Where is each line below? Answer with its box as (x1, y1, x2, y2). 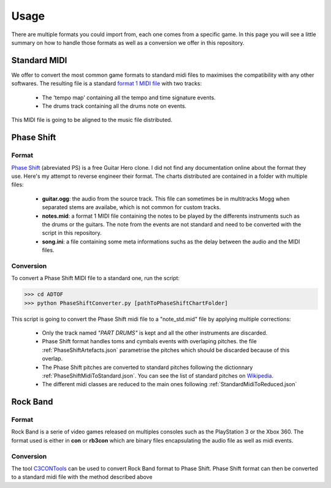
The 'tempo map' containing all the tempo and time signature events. (42, 94, 216, 101)
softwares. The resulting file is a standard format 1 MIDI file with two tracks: (11, 80, 202, 87)
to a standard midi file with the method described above (11, 473, 153, 481)
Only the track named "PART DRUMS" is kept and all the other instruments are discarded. (42, 329, 268, 337)
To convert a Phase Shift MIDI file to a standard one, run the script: (11, 275, 180, 282)
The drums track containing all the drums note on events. (42, 102, 187, 110)
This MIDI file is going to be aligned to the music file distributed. (11, 116, 173, 124)
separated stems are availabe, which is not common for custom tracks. (42, 204, 221, 211)
